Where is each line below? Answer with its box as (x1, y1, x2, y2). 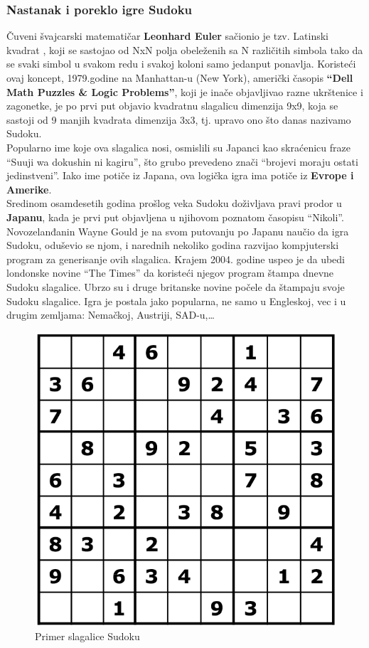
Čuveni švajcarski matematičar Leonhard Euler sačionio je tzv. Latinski (6, 28, 328, 43)
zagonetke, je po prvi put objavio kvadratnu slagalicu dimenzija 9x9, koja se (6, 98, 338, 113)
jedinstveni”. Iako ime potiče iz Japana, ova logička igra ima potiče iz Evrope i (6, 168, 354, 183)
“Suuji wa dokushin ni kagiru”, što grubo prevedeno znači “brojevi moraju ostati (6, 154, 358, 169)
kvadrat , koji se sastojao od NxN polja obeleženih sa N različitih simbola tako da (6, 42, 363, 57)
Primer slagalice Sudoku (35, 628, 140, 643)
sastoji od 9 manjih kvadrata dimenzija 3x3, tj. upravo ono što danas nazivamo (6, 112, 351, 127)
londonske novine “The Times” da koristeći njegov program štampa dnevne (6, 265, 334, 280)
